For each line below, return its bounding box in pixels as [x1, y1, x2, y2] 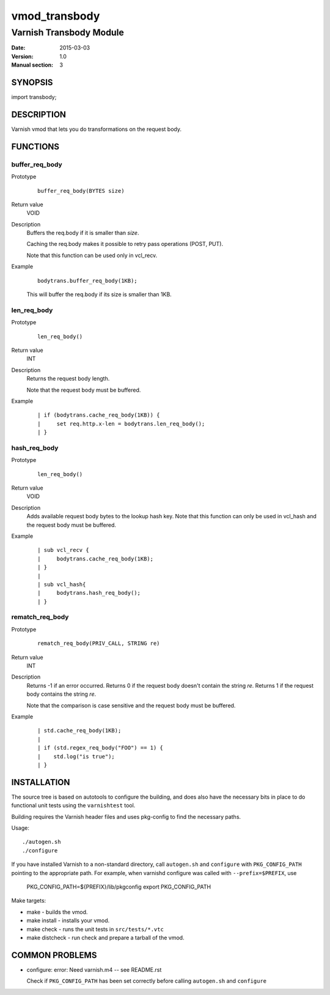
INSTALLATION [11, 777, 70, 788]
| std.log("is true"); [37, 753, 116, 760]
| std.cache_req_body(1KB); [37, 727, 122, 734]
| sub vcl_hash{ [37, 581, 86, 587]
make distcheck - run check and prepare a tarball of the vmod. [26, 934, 185, 941]
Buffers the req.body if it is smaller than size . [26, 229, 139, 237]
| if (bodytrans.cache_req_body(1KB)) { [37, 412, 160, 419]
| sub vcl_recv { [37, 546, 89, 554]
